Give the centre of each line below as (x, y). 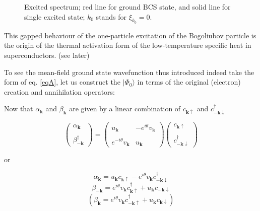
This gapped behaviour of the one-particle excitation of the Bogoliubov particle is (130, 35)
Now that (19, 109)
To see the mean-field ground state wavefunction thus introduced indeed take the (129, 72)
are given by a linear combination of (125, 109)
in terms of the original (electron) (189, 82)
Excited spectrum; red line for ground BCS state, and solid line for (127, 7)
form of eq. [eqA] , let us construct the (62, 82)
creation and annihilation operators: (59, 91)
